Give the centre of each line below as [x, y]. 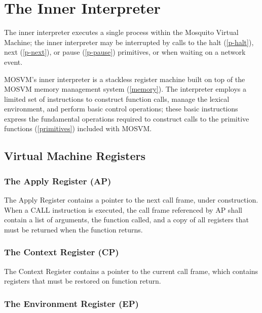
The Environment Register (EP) [71, 303]
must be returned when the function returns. [73, 229]
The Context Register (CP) [62, 252]
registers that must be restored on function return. [83, 281]
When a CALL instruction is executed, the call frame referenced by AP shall [123, 209]
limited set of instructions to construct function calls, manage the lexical [117, 99]
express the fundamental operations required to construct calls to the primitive [127, 118]
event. [13, 62]
